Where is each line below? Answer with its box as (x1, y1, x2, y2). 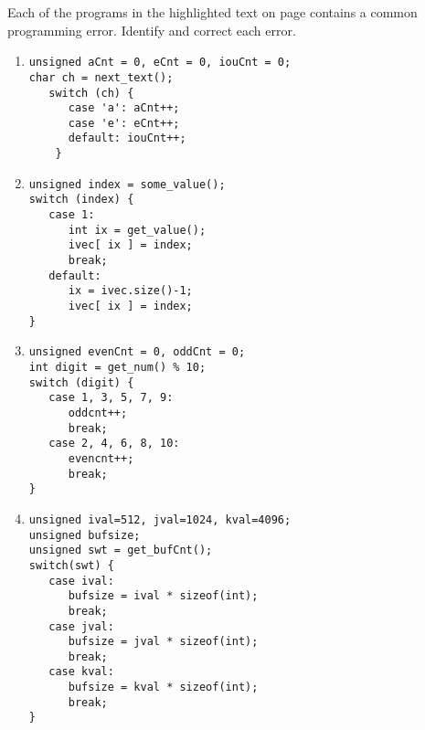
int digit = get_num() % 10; (28, 361, 207, 374)
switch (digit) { (28, 376, 134, 389)
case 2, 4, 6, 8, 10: (48, 437, 180, 450)
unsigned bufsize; (28, 528, 141, 542)
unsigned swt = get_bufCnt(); (28, 544, 213, 557)
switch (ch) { (48, 86, 134, 100)
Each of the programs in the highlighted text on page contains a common (7, 3, 418, 21)
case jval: (48, 619, 114, 633)
